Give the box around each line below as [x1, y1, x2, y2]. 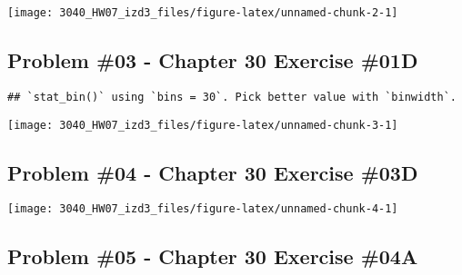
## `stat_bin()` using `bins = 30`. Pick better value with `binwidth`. [7, 90, 457, 103]
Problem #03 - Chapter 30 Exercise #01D [7, 46, 418, 74]
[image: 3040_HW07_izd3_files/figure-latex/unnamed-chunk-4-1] [7, 202, 398, 216]
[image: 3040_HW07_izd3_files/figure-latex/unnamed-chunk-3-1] [7, 118, 398, 132]
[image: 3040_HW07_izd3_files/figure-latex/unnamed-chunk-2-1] [7, 6, 398, 19]
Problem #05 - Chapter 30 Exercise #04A [7, 242, 418, 270]
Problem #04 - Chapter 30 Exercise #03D [7, 158, 418, 186]
